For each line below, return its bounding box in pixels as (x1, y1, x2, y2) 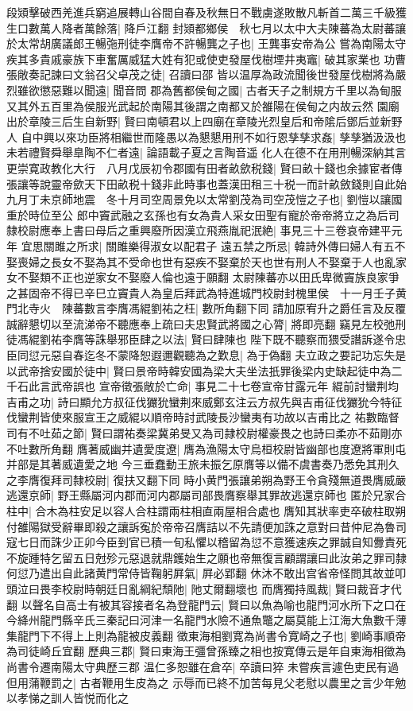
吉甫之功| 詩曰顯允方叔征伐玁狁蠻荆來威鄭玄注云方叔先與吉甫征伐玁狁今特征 (6, 393, 403, 410)
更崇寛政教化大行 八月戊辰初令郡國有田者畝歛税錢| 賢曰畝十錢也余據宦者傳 (6, 159, 403, 176)
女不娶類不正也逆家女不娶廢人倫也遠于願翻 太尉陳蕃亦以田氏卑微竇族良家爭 (6, 269, 399, 286)
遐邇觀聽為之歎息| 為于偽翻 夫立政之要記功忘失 (150, 347, 396, 363)
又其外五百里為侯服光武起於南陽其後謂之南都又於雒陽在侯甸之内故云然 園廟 (6, 97, 399, 114)
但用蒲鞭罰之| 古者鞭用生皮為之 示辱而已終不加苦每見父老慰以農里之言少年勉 (6, 674, 407, 690)
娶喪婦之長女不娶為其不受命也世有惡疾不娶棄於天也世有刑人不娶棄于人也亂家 (6, 253, 407, 270)
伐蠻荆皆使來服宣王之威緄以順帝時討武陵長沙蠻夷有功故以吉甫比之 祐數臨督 (6, 409, 399, 425)
